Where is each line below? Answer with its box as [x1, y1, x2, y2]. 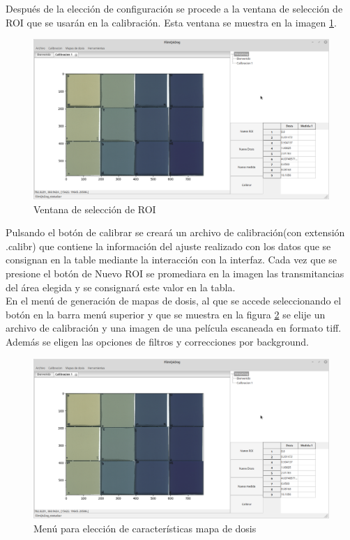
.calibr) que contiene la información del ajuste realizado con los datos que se [6, 238, 331, 253]
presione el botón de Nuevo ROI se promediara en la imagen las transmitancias [6, 265, 344, 280]
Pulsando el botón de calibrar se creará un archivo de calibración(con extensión [6, 225, 345, 240]
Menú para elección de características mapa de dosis [33, 520, 257, 535]
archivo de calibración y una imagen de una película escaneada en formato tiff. [6, 321, 342, 335]
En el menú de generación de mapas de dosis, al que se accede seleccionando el [6, 293, 342, 308]
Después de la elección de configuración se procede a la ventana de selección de [6, 1, 343, 15]
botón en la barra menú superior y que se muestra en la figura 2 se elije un [6, 307, 326, 321]
